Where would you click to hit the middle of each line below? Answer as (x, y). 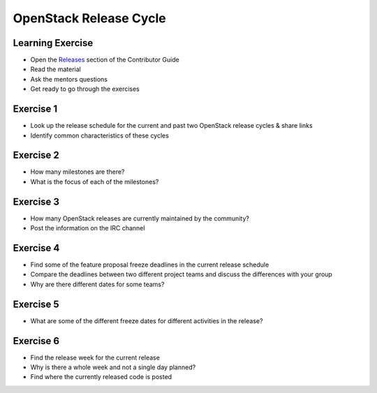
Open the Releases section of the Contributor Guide (105, 60)
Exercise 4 (36, 248)
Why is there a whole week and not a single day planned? (113, 367)
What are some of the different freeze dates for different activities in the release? (147, 320)
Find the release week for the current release (95, 357)
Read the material (56, 69)
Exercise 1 (35, 109)
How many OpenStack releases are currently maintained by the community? (140, 218)
